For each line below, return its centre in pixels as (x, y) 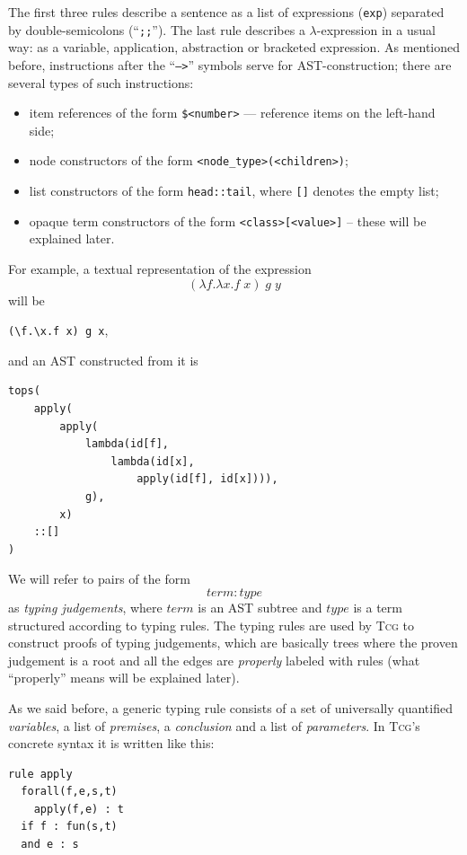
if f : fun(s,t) (69, 827)
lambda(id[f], (127, 444)
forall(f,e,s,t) (69, 792)
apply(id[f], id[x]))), (207, 479)
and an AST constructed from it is (103, 360)
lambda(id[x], (153, 461)
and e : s (50, 845)
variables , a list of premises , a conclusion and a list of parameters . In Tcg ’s (214, 725)
